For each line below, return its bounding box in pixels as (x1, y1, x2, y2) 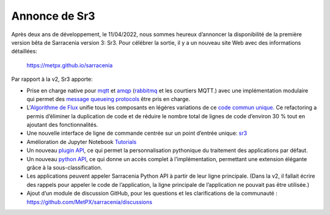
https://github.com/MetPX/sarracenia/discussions (26, 198, 153, 205)
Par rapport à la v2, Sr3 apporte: (11, 75, 93, 83)
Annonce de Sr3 (11, 9, 95, 23)
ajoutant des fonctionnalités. (26, 121, 98, 129)
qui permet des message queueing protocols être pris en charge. (26, 95, 191, 102)
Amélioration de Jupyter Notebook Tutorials (26, 138, 137, 145)
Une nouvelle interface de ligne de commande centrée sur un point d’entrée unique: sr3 (26, 129, 248, 137)
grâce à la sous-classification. (26, 164, 103, 172)
